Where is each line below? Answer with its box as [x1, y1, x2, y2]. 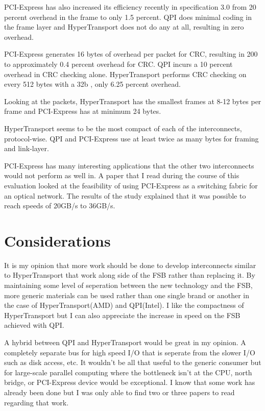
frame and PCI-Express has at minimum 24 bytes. [4, 106, 161, 116]
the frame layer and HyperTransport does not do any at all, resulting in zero [4, 21, 244, 32]
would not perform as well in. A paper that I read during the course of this [4, 170, 239, 181]
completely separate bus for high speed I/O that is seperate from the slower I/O [4, 347, 255, 357]
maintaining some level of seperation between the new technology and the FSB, [4, 280, 253, 290]
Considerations [4, 230, 111, 251]
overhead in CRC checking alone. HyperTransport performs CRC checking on [4, 68, 247, 79]
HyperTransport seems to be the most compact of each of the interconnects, [4, 123, 242, 133]
